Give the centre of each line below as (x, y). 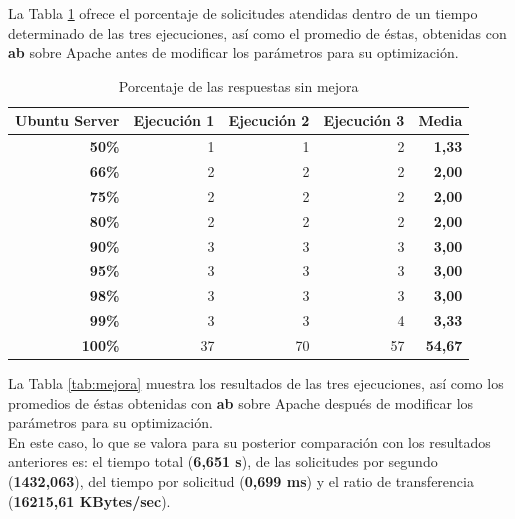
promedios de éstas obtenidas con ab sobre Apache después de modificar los (241, 402)
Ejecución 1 (174, 120)
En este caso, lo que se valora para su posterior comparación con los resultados (249, 441)
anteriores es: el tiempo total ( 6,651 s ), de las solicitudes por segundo (223, 461)
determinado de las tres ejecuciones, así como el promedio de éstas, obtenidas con (257, 32)
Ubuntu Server (67, 120)
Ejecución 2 (269, 120)
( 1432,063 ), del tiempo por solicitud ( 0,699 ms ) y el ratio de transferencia (241, 481)
